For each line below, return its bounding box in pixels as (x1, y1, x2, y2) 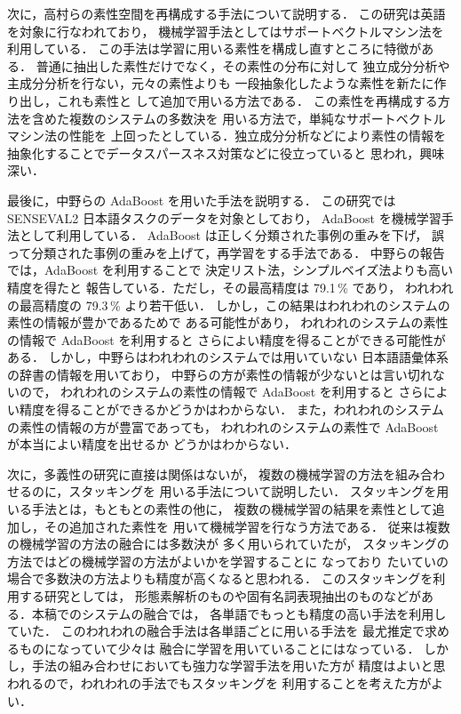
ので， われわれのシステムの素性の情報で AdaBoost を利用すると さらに (19, 382, 436, 401)
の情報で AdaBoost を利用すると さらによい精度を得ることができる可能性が (7, 330, 446, 349)
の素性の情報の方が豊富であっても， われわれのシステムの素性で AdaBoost (7, 417, 439, 436)
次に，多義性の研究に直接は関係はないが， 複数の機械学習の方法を (7, 464, 396, 483)
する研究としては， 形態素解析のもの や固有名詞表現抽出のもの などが (19, 587, 421, 605)
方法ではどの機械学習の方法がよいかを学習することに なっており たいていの (7, 551, 449, 570)
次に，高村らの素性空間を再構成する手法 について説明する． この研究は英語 (7, 4, 446, 22)
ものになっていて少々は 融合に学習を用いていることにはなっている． (19, 638, 420, 657)
